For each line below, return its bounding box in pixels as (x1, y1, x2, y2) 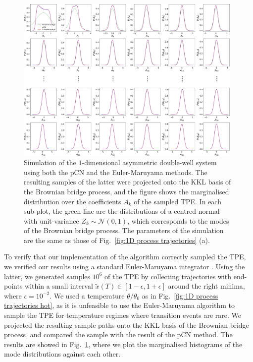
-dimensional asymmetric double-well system (82, 157, 217, 168)
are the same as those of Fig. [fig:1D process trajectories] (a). (24, 235, 210, 245)
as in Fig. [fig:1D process (142, 290, 218, 301)
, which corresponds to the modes (127, 215, 229, 226)
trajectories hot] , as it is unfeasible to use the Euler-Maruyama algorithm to (4, 300, 235, 310)
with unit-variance (24, 215, 79, 226)
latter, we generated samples (4, 271, 91, 281)
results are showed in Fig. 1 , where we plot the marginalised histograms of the (4, 339, 243, 349)
